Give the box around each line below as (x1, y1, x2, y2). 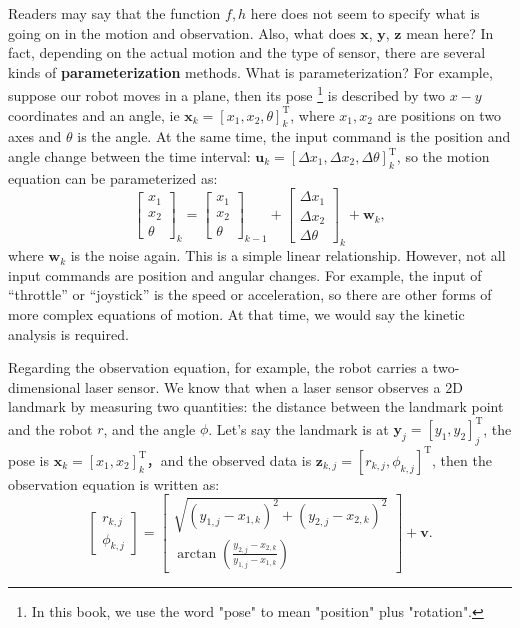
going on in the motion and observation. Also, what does (8, 22, 356, 43)
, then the (432, 449, 492, 470)
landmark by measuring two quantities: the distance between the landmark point (8, 396, 504, 417)
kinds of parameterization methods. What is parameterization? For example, (8, 61, 493, 82)
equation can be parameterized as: (8, 167, 218, 188)
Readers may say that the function (8, 3, 221, 23)
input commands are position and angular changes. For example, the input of (8, 264, 482, 285)
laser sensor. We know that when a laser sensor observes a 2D (85, 376, 463, 397)
